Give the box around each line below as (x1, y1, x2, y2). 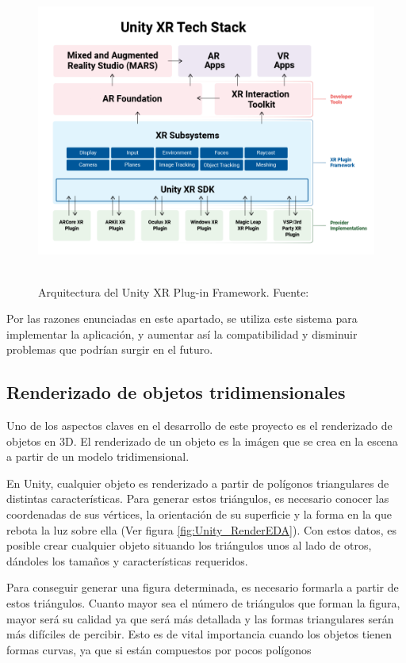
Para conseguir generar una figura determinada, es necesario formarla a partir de (6, 579, 399, 596)
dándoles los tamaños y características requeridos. (6, 552, 248, 569)
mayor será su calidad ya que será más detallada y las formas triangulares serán (6, 610, 394, 627)
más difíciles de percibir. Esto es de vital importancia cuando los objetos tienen (6, 626, 393, 642)
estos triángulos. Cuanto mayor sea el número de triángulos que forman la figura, (6, 595, 400, 611)
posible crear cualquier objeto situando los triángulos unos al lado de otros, (6, 537, 372, 554)
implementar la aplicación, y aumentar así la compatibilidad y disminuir (6, 325, 358, 342)
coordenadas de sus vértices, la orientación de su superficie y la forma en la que (6, 506, 392, 523)
